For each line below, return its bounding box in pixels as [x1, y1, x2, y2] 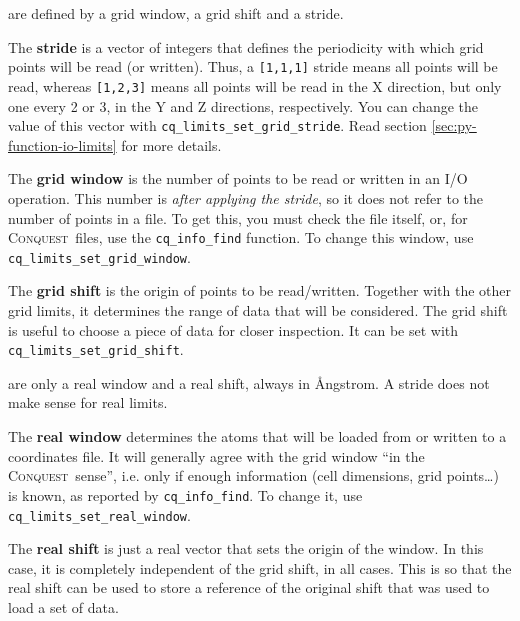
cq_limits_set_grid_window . [8, 246, 191, 267]
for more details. [121, 134, 222, 155]
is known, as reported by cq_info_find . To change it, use [8, 484, 363, 505]
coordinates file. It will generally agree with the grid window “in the [8, 445, 425, 466]
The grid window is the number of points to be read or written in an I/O [8, 168, 468, 189]
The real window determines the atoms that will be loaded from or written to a [8, 426, 507, 447]
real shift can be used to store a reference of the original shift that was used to [8, 577, 490, 598]
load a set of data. [8, 596, 119, 617]
